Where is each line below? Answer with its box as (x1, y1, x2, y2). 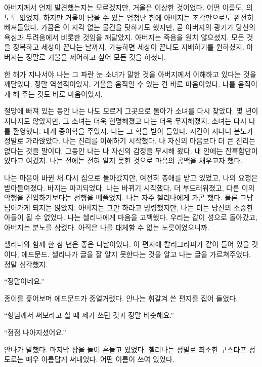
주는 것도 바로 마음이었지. (22, 88, 103, 99)
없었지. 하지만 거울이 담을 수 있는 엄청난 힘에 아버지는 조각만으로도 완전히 (19, 12, 254, 22)
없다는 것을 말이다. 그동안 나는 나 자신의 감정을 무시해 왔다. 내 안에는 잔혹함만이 (4, 145, 258, 156)
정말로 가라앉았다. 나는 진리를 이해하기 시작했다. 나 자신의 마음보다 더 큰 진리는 (4, 135, 255, 146)
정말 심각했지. (4, 259, 48, 269)
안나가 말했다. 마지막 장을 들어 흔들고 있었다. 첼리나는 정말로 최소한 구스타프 (4, 344, 247, 354)
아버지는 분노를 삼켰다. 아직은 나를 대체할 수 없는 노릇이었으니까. (4, 222, 209, 232)
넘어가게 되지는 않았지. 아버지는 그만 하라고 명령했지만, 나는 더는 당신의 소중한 (4, 202, 253, 212)
